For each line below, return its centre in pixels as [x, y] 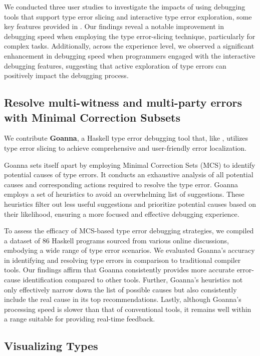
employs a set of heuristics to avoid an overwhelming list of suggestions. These [124, 194]
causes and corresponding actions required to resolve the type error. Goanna [121, 184]
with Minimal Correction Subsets [92, 117]
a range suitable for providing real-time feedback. [80, 319]
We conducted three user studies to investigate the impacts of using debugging [125, 7]
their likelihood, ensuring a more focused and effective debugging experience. [122, 214]
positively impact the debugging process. [66, 75]
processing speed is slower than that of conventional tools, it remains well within [128, 309]
